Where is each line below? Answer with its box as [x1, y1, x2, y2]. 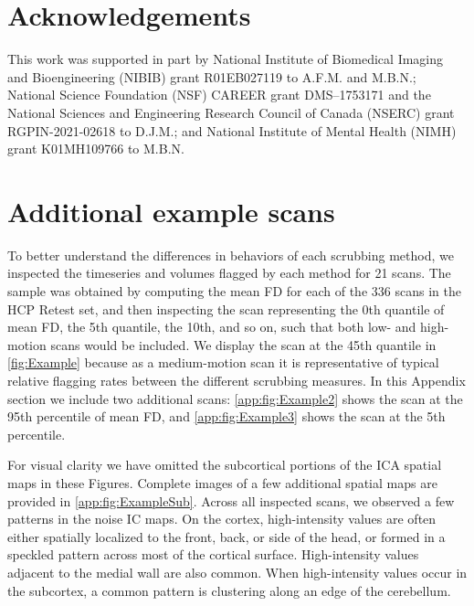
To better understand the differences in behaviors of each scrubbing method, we [7, 245, 454, 264]
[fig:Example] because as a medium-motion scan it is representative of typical [7, 353, 439, 372]
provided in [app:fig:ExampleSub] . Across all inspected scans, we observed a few [7, 491, 455, 510]
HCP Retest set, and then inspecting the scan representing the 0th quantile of [7, 299, 445, 318]
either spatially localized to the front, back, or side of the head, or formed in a [7, 526, 446, 546]
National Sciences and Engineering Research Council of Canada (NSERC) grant [7, 102, 455, 122]
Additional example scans [7, 192, 335, 229]
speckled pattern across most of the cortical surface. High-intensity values [7, 545, 419, 564]
